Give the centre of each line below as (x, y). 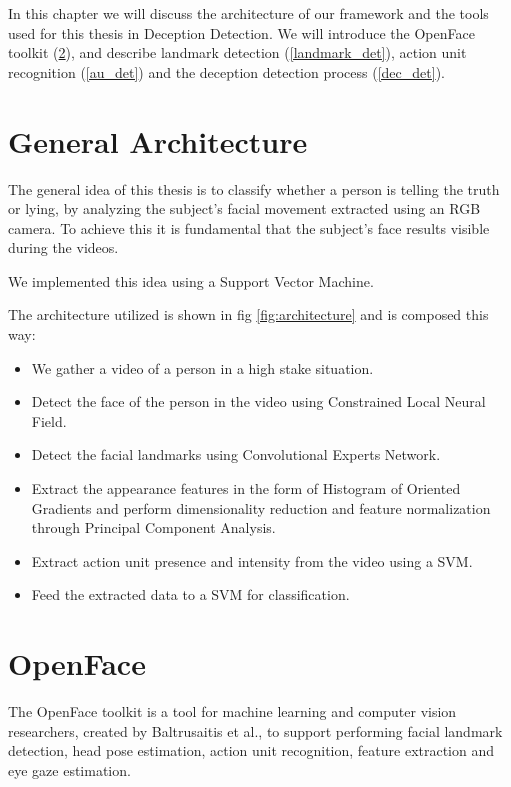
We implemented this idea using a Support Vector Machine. (191, 280)
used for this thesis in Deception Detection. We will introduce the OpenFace (241, 32)
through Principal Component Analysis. (153, 527)
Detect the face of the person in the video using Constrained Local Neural (258, 401)
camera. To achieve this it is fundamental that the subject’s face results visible (249, 227)
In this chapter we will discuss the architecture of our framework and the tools (248, 13)
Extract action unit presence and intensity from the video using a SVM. (252, 560)
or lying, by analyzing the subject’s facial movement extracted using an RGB (244, 208)
